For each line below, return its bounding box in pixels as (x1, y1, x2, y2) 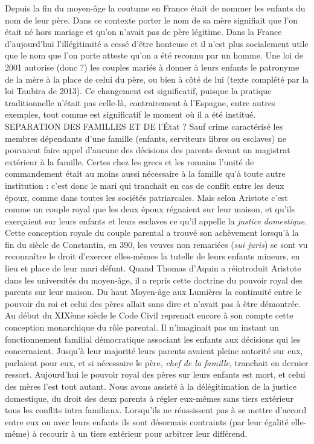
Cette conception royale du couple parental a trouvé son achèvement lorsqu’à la (5, 226, 299, 239)
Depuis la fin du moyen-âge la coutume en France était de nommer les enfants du (5, 2, 306, 14)
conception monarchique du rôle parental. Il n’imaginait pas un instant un (5, 321, 280, 334)
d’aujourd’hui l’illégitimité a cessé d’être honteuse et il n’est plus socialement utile (5, 37, 309, 49)
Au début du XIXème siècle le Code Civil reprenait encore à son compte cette (5, 309, 293, 322)
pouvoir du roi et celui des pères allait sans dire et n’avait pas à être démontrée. (5, 297, 301, 309)
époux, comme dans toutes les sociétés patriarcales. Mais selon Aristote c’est (5, 191, 288, 203)
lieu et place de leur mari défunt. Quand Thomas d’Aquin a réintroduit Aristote (5, 262, 301, 274)
